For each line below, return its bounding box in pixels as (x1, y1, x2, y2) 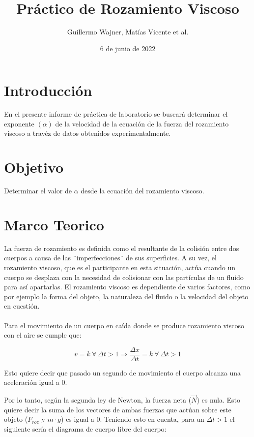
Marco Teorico (4, 214, 104, 234)
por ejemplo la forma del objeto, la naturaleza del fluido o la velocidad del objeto (4, 291, 249, 301)
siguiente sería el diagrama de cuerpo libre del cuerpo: (4, 424, 167, 434)
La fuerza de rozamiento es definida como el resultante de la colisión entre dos (4, 243, 239, 253)
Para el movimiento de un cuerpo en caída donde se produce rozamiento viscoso (4, 320, 244, 330)
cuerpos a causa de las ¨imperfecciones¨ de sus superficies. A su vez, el (4, 252, 217, 263)
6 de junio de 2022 (100, 43, 156, 53)
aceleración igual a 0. (4, 377, 67, 387)
